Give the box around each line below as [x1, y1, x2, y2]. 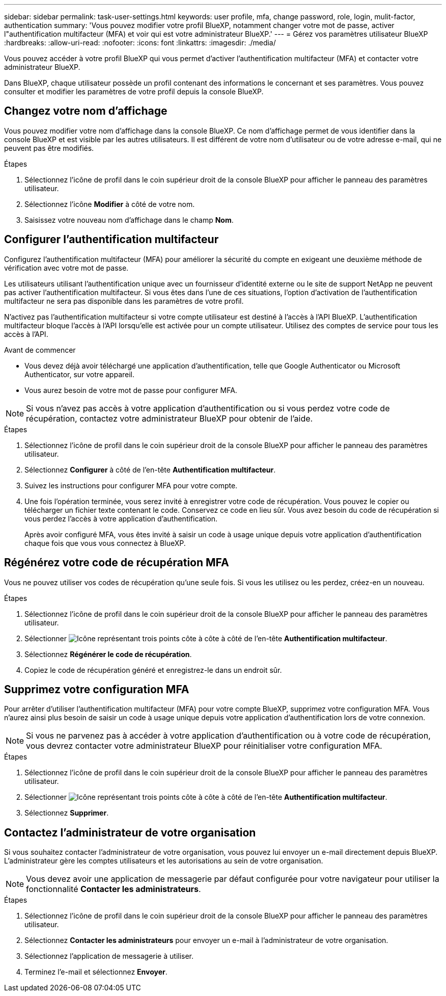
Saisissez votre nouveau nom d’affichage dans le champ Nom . [24, 215, 234, 224]
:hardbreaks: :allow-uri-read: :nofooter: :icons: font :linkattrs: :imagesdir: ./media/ [4, 38, 276, 47]
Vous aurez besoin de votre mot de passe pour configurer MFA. [24, 385, 237, 395]
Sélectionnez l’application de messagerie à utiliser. [24, 952, 194, 961]
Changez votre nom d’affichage [4, 104, 168, 118]
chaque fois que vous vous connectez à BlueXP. [24, 538, 186, 547]
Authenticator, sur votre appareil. [24, 370, 135, 379]
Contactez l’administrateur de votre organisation [4, 826, 256, 839]
